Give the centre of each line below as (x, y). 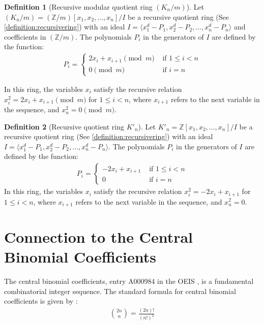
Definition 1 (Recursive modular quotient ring (78, 7)
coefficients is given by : (41, 301)
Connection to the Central (99, 237)
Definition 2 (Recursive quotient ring (64, 126)
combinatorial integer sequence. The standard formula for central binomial (120, 291)
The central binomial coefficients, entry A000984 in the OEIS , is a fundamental (129, 281)
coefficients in (25, 36)
